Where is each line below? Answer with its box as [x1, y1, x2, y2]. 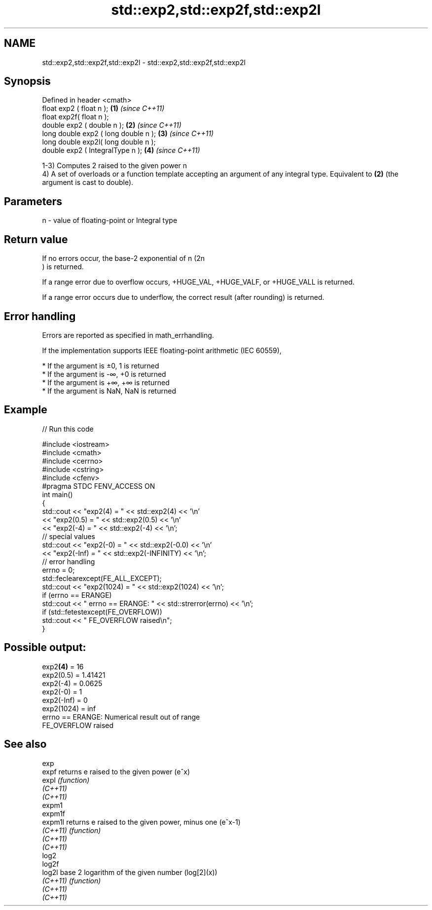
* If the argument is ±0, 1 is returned [42, 361, 159, 370]
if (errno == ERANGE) [42, 590, 112, 599]
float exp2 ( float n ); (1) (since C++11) [42, 104, 165, 113]
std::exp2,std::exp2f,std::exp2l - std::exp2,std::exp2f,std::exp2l [42, 58, 246, 67]
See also [4, 738, 47, 751]
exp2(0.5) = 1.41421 [42, 670, 106, 679]
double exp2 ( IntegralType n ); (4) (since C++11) [42, 146, 200, 155]
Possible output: [4, 641, 86, 654]
